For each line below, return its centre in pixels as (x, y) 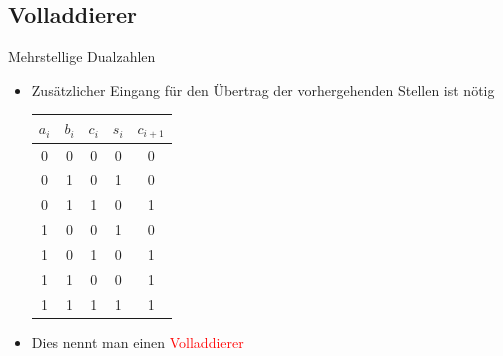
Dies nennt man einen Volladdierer (137, 341)
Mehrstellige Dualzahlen (82, 56)
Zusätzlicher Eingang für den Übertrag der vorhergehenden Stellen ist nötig (263, 89)
